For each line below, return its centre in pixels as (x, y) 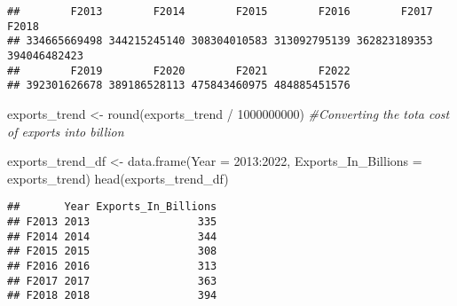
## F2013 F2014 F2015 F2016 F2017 (220, 12)
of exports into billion (66, 131)
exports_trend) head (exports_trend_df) (118, 178)
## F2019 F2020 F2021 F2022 (179, 71)
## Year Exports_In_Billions (112, 207)
